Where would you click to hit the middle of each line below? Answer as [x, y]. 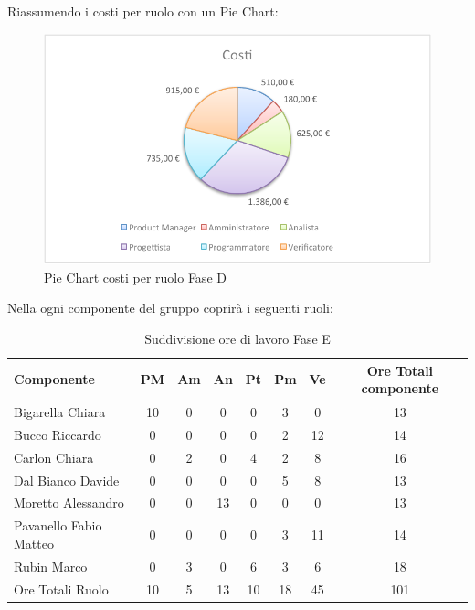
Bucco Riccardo [58, 434]
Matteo [34, 543]
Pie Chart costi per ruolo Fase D [135, 277]
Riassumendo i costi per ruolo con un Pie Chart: [143, 11]
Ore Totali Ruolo [61, 589]
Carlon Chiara [54, 457]
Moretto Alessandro [69, 503]
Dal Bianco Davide [67, 480]
